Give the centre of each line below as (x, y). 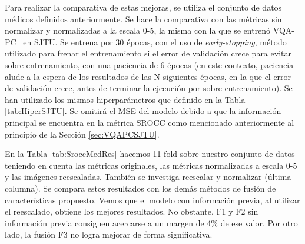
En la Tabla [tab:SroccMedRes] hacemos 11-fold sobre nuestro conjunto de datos (150, 154)
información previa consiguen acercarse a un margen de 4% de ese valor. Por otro (151, 223)
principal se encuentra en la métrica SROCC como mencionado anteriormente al (150, 122)
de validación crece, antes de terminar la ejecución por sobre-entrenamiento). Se (149, 88)
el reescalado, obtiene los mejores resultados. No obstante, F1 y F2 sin (132, 211)
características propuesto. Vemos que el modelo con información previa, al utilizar (152, 200)
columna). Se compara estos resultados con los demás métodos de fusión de (140, 188)
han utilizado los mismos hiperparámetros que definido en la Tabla (125, 99)
